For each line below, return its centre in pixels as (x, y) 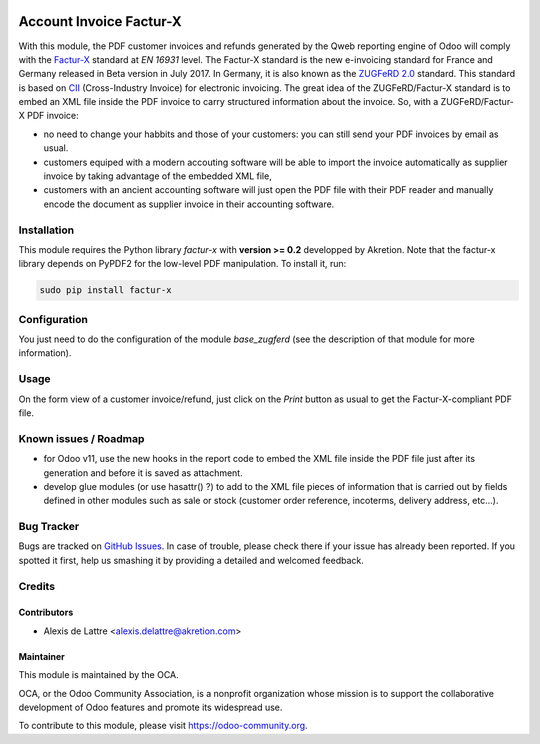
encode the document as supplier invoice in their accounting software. (189, 204)
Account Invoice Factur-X (100, 21)
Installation (46, 230)
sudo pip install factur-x (105, 290)
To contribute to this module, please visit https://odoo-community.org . (163, 726)
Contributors (46, 612)
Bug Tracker (49, 527)
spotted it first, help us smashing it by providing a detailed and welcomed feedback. (191, 560)
